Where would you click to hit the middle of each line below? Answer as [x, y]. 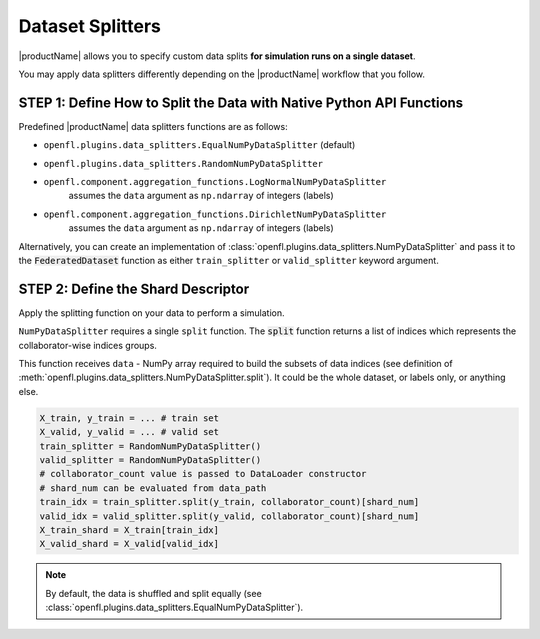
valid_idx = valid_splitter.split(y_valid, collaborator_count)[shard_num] [229, 516]
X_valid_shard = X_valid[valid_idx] [129, 544]
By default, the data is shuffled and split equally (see [153, 593]
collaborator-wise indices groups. [87, 345]
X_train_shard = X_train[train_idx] [129, 529]
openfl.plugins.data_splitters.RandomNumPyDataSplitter [183, 163]
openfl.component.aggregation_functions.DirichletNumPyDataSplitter [215, 214]
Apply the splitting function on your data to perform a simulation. [151, 312]
